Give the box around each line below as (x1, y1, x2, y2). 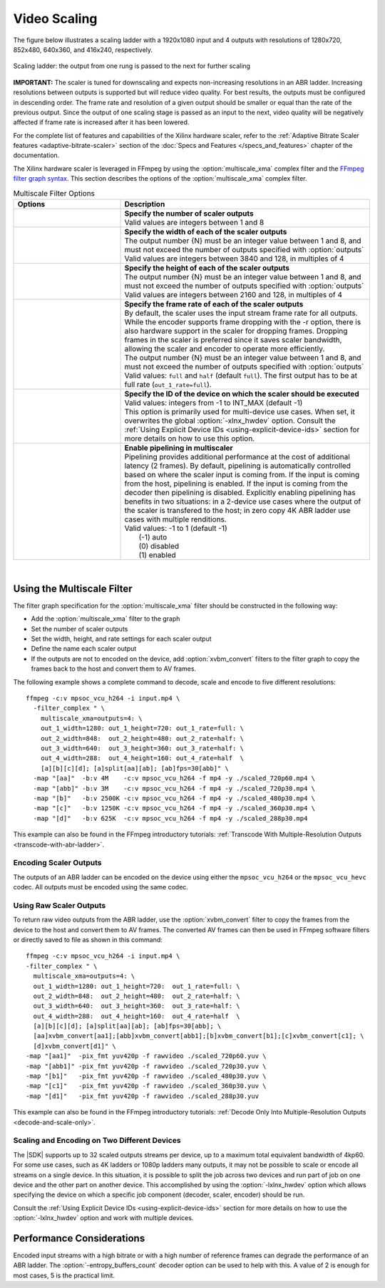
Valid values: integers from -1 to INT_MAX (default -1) (124, 398, 303, 407)
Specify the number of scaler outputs (124, 209, 255, 218)
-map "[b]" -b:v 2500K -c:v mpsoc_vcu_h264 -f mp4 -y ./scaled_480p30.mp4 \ (33, 794, 316, 802)
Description (124, 199, 165, 209)
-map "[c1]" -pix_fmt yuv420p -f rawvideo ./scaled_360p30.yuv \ (26, 1082, 267, 1090)
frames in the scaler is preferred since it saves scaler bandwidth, (124, 335, 342, 344)
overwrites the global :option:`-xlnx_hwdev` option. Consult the (124, 416, 336, 425)
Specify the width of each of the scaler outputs (124, 227, 287, 236)
